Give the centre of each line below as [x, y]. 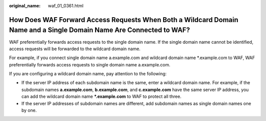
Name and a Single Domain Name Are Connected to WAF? [100, 30]
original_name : [25, 6]
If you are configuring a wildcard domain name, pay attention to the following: [88, 74]
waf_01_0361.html [66, 6]
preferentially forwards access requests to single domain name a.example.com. [90, 64]
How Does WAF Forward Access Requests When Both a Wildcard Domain [124, 20]
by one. [29, 110]
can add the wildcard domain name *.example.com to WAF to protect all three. [101, 96]
